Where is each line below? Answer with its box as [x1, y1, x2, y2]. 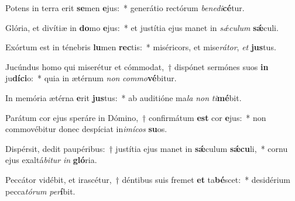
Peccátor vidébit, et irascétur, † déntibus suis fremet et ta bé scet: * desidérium [5, 173, 291, 185]
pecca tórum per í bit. [5, 185, 76, 197]
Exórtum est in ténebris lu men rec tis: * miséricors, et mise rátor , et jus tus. [5, 41, 276, 53]
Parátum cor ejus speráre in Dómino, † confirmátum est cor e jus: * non [5, 111, 266, 123]
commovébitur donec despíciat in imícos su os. [5, 123, 167, 135]
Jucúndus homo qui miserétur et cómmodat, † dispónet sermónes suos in [5, 60, 269, 72]
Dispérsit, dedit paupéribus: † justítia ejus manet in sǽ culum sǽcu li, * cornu [5, 142, 288, 154]
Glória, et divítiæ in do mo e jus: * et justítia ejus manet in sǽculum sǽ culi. [5, 21, 279, 33]
